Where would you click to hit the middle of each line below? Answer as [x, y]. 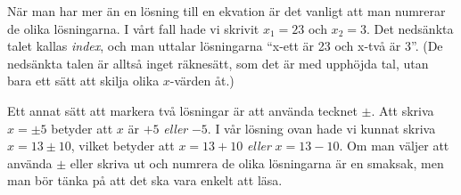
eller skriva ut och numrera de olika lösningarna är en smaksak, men [257, 162]
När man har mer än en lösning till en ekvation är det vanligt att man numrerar [226, 11]
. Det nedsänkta [410, 28]
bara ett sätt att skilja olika [83, 81]
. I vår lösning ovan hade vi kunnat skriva [321, 128]
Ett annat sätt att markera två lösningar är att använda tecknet [182, 110]
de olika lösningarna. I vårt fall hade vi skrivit [133, 28]
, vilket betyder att [123, 146]
